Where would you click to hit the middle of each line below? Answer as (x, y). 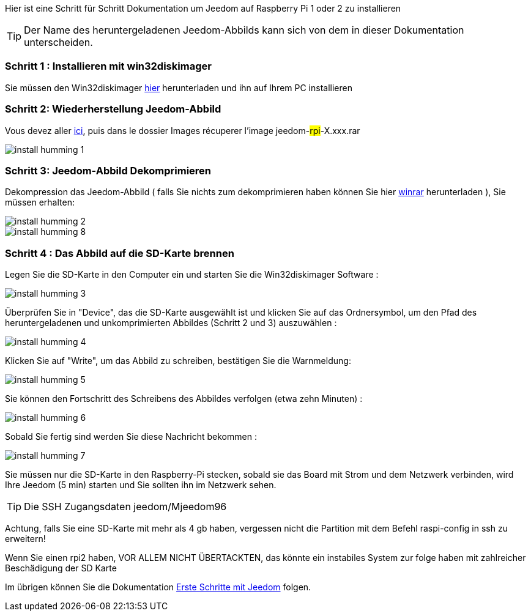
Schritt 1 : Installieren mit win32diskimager (108, 66)
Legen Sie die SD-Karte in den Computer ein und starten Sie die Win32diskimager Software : (192, 274)
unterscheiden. (58, 42)
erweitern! (25, 539)
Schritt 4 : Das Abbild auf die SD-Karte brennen (120, 253)
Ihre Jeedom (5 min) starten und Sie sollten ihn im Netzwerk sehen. (141, 485)
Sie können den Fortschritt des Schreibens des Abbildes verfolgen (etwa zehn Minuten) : (184, 399)
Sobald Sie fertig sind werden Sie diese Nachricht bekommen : (131, 436)
